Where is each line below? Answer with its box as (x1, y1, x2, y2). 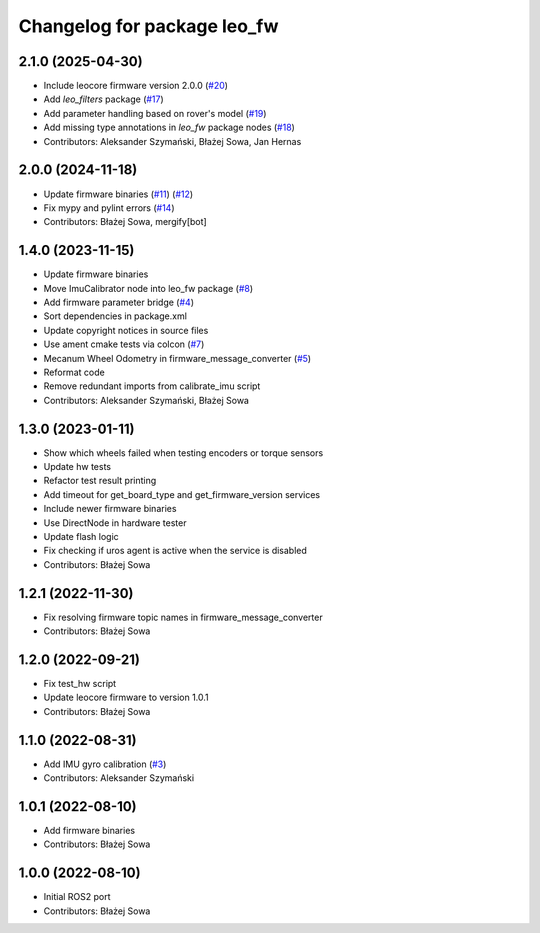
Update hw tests (43, 461, 112, 473)
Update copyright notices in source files (43, 324, 209, 336)
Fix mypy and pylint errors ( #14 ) (43, 201, 175, 214)
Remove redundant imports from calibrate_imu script (43, 380, 261, 392)
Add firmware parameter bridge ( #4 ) (43, 296, 195, 308)
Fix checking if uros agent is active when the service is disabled (43, 545, 307, 557)
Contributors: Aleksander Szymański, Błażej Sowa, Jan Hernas (43, 135, 302, 147)
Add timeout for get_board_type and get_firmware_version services (43, 488, 320, 500)
